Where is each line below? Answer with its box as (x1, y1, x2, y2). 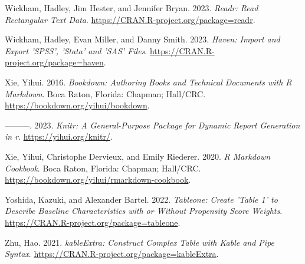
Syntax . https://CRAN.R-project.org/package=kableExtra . (5, 247, 219, 260)
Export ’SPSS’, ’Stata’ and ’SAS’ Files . (5, 44, 147, 57)
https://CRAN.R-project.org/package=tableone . (5, 216, 181, 228)
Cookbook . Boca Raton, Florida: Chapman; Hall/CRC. (5, 161, 201, 174)
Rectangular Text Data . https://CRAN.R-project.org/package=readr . (5, 13, 255, 25)
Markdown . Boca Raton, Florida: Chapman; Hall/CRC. (5, 87, 206, 100)
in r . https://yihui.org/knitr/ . (5, 130, 113, 143)
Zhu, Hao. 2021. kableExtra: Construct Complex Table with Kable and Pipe (5, 236, 275, 248)
